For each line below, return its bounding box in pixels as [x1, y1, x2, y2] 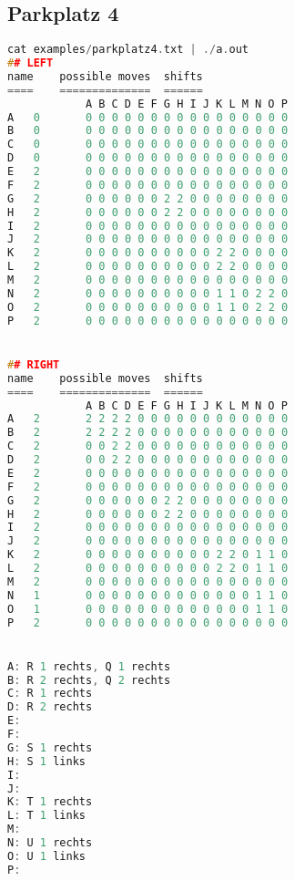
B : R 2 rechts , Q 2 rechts [7, 673, 171, 687]
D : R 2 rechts [7, 700, 93, 714]
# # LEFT [7, 57, 54, 70]
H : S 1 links [7, 754, 86, 768]
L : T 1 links [7, 809, 86, 823]
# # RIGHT [7, 358, 60, 371]
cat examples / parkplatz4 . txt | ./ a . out [7, 43, 249, 57]
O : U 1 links [7, 849, 86, 863]
